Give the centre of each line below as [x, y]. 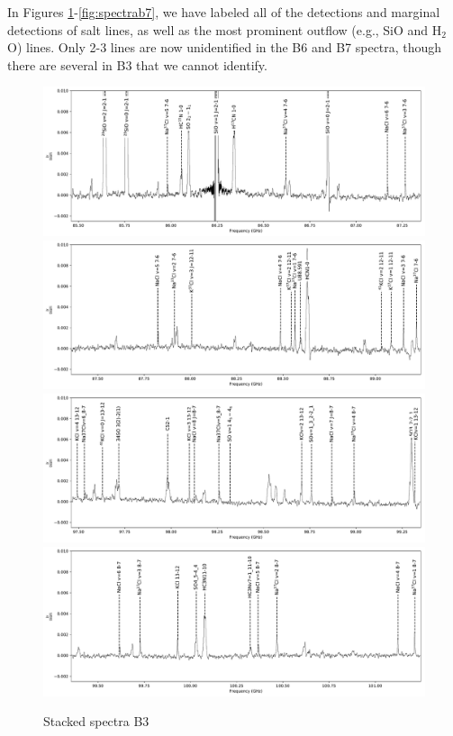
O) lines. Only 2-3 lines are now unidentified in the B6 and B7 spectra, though [225, 47]
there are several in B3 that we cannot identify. [137, 64]
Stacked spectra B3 [96, 721]
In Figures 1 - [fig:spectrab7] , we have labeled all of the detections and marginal [224, 12]
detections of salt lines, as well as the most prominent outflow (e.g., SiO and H [225, 29]
